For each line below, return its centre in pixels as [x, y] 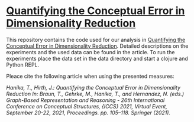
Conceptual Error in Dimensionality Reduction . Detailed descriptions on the [97, 46]
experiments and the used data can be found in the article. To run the [90, 52]
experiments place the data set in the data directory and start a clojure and [97, 58]
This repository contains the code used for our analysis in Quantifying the [96, 39]
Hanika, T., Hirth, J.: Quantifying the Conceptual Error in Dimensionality [93, 87]
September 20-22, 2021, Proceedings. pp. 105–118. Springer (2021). [88, 113]
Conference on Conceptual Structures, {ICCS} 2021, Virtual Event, [87, 106]
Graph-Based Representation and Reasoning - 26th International [85, 100]
